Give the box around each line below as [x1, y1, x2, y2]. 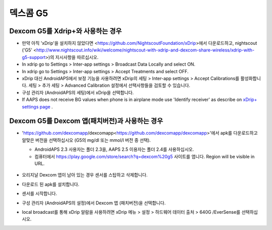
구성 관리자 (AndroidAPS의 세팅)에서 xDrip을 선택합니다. [22, 89, 134, 95]
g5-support [22, 54, 46, 60]
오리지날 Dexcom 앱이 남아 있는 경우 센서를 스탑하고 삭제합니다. [22, 172, 148, 178]
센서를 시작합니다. [22, 191, 57, 197]
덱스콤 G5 [9, 8, 48, 19]
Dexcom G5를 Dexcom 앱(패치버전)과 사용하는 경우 [9, 117, 163, 126]
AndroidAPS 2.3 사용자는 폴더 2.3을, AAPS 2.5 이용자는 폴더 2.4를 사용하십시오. [34, 146, 194, 152]
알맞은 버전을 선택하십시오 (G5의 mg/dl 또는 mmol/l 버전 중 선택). [22, 137, 151, 143]
